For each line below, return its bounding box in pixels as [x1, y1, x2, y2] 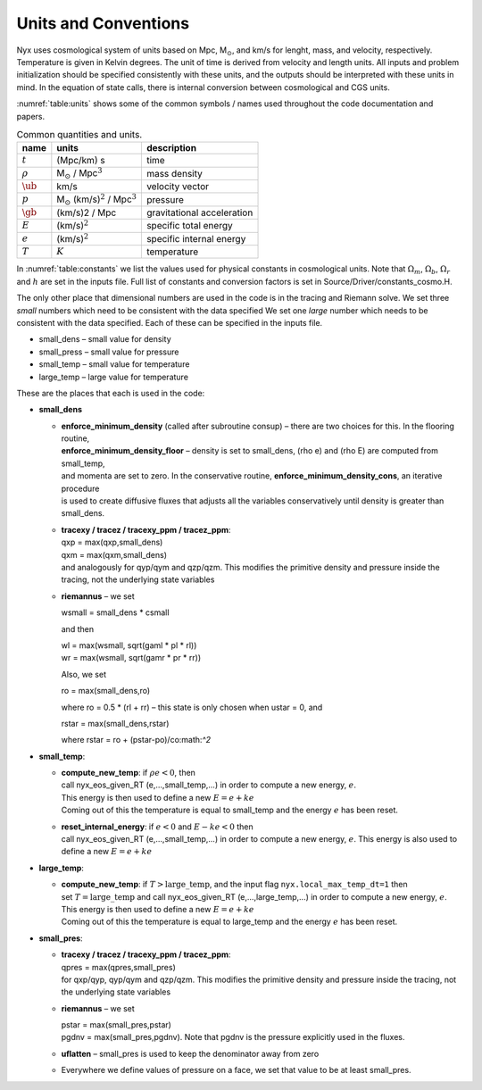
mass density [145, 167, 203, 179]
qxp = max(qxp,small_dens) [61, 537, 163, 548]
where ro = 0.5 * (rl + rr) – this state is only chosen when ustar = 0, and [61, 702, 323, 712]
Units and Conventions [16, 13, 190, 33]
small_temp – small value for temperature [38, 359, 190, 370]
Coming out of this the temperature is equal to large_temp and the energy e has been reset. [61, 916, 398, 928]
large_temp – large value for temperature [38, 371, 189, 382]
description [145, 142, 196, 154]
